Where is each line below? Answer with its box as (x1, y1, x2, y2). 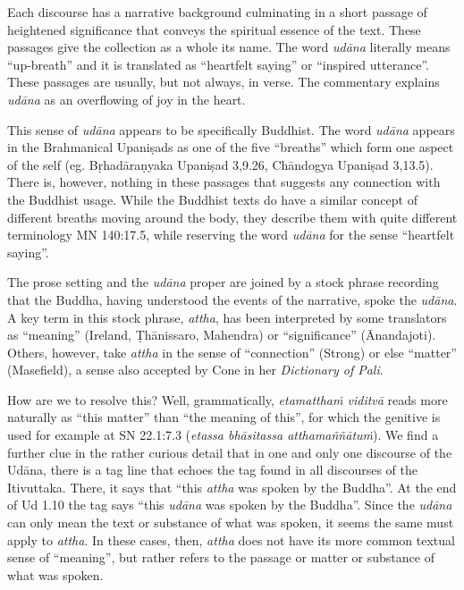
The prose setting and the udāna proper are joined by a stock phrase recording (7, 273, 439, 291)
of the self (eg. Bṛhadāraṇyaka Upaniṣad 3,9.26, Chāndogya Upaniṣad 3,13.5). (7, 155, 434, 173)
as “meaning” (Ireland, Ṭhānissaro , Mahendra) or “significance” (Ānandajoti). (7, 325, 436, 344)
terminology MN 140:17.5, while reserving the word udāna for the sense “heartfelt (7, 225, 455, 244)
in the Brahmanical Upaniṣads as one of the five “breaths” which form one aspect (7, 138, 454, 156)
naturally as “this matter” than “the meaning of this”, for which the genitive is (7, 408, 441, 426)
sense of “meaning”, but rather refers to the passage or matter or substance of (7, 548, 434, 567)
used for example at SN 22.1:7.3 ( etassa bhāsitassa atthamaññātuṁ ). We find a (7, 426, 439, 444)
